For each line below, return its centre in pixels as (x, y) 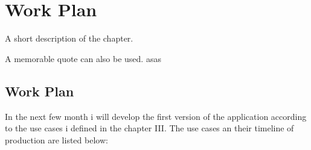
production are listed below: (56, 139)
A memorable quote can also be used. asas (83, 58)
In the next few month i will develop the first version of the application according (156, 116)
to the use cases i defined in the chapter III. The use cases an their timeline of (149, 128)
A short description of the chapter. (69, 38)
